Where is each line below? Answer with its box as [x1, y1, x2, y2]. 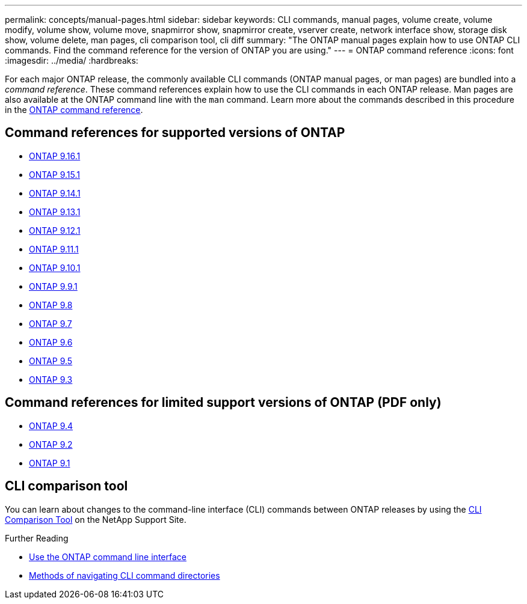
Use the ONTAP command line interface [29, 551, 186, 562]
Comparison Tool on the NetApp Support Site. [5, 514, 186, 525]
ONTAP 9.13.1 [29, 206, 81, 217]
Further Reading [5, 532, 69, 543]
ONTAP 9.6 [29, 337, 73, 347]
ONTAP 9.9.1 [29, 281, 78, 291]
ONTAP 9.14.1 [29, 188, 81, 198]
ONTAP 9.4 [29, 420, 73, 431]
